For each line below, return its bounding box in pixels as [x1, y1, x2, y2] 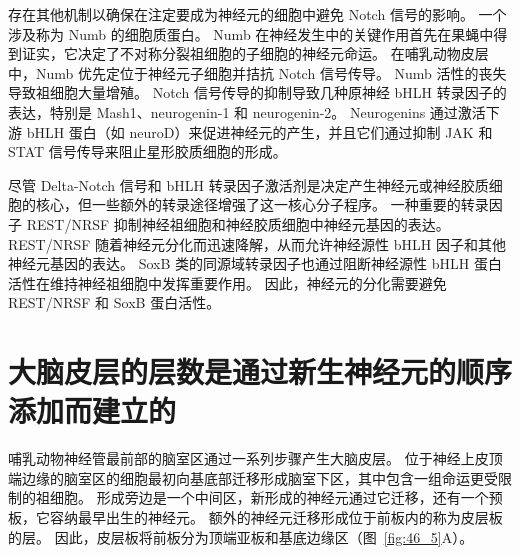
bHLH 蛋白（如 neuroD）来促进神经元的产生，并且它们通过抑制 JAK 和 [26, 121, 493, 142]
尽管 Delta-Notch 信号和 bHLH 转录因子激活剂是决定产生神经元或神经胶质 [8, 174, 489, 195]
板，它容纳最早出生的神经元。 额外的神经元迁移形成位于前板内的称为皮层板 [8, 507, 503, 527]
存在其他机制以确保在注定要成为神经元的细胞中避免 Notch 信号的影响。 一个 [8, 4, 507, 24]
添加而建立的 [8, 390, 177, 431]
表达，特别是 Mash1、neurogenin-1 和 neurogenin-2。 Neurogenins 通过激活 [8, 101, 486, 122]
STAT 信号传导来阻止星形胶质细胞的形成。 [8, 141, 287, 162]
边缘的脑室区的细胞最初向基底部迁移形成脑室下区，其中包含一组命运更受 [21, 467, 498, 488]
